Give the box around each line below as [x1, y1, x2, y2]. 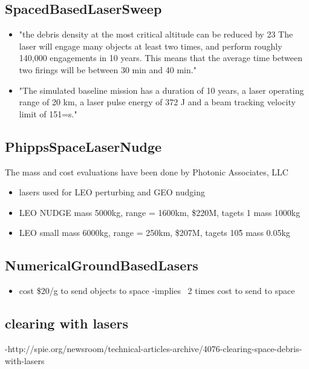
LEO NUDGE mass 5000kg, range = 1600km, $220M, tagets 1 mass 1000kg [19, 206, 301, 218]
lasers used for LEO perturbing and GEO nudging [19, 186, 205, 198]
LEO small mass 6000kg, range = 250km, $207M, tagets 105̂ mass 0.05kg [19, 226, 290, 239]
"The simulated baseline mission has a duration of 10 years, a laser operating [19, 83, 304, 96]
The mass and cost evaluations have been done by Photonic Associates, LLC [5, 165, 288, 178]
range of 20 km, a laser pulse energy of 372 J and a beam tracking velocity [19, 96, 296, 108]
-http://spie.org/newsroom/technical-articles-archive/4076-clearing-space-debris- [5, 342, 302, 354]
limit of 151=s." [19, 107, 77, 120]
